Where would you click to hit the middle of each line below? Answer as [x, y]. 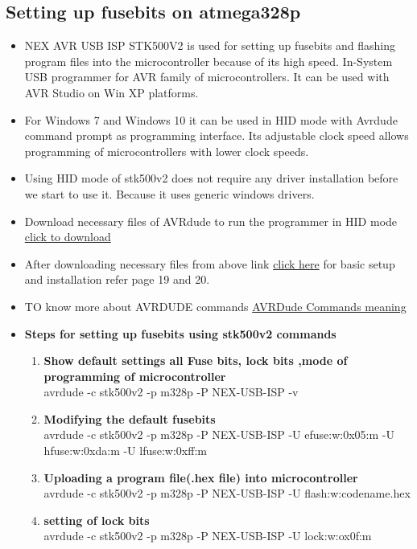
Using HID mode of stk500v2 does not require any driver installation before [211, 178]
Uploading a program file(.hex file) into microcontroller [201, 477]
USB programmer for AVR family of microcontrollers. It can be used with [207, 77]
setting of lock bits [97, 520]
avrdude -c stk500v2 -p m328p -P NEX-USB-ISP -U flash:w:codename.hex [227, 493]
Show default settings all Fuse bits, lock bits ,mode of [196, 361]
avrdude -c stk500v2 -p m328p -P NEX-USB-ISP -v [171, 392]
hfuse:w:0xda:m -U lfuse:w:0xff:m [125, 451]
